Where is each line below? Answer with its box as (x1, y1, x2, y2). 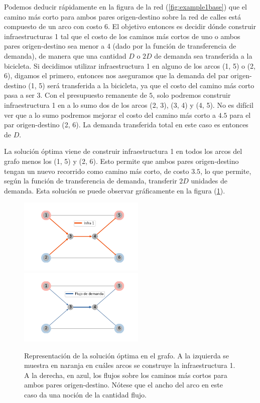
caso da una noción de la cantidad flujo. (24, 389, 147, 399)
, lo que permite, (200, 165, 251, 176)
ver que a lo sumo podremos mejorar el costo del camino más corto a (4, 109, 216, 120)
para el (229, 109, 251, 120)
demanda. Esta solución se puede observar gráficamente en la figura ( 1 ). (4, 185, 225, 195)
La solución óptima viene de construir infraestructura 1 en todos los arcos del (4, 146, 242, 156)
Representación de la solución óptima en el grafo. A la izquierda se (24, 350, 229, 360)
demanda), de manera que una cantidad (4, 50, 126, 61)
